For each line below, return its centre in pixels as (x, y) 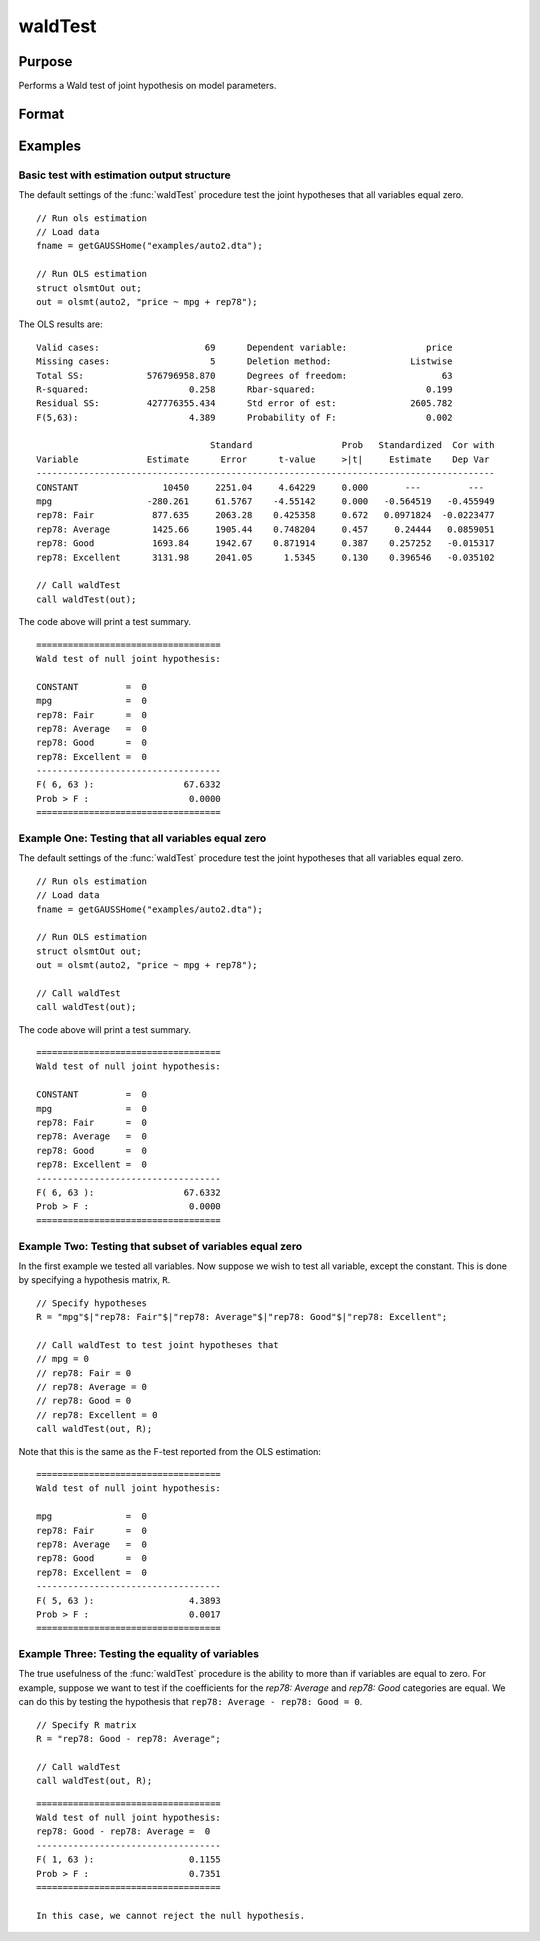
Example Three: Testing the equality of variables (139, 1654)
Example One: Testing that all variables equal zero (142, 838)
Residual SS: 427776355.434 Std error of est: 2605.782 (244, 403)
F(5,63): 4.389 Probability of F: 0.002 (244, 417)
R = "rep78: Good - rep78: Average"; (129, 1738)
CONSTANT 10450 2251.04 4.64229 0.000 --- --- (260, 487)
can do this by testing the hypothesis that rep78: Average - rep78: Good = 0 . (190, 1702)
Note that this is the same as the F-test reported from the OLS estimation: (170, 1451)
